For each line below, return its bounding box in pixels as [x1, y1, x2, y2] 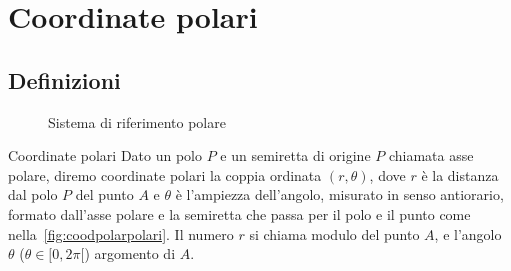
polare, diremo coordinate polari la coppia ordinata [8, 164, 322, 185]
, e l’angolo [434, 223, 502, 244]
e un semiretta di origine [220, 145, 371, 166]
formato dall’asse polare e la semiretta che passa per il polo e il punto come [8, 203, 471, 224]
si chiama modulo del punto [249, 223, 420, 244]
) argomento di [84, 243, 176, 264]
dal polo [8, 184, 58, 205]
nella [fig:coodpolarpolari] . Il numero [8, 223, 234, 244]
